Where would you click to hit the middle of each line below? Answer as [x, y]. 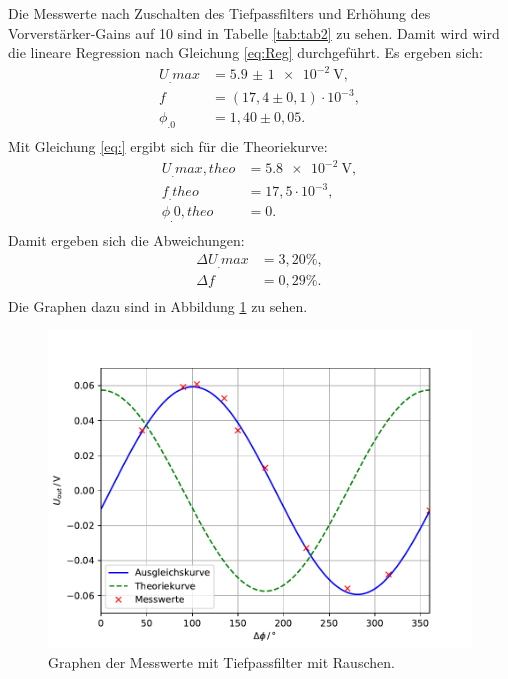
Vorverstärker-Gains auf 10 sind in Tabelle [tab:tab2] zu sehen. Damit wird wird [254, 32]
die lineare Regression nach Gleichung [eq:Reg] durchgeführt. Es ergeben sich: [245, 52]
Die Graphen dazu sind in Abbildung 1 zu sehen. [158, 305]
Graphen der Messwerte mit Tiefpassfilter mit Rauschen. [221, 661]
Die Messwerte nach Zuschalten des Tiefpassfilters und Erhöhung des [219, 13]
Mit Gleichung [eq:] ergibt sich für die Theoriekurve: [168, 146]
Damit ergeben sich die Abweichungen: [126, 239]
